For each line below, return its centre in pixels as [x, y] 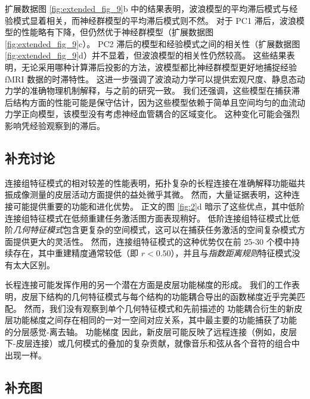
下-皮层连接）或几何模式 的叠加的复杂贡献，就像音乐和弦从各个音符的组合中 [152, 343]
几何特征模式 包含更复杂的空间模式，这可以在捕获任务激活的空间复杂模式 [155, 230]
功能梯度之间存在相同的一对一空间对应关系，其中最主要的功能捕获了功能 [155, 320]
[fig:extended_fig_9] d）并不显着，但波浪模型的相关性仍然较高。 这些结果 [146, 55]
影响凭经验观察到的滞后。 [55, 125]
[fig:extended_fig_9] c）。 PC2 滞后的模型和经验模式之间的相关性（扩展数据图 [153, 43]
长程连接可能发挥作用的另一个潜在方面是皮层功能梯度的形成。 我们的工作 [148, 285]
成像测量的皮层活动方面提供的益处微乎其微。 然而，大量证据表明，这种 [152, 194]
